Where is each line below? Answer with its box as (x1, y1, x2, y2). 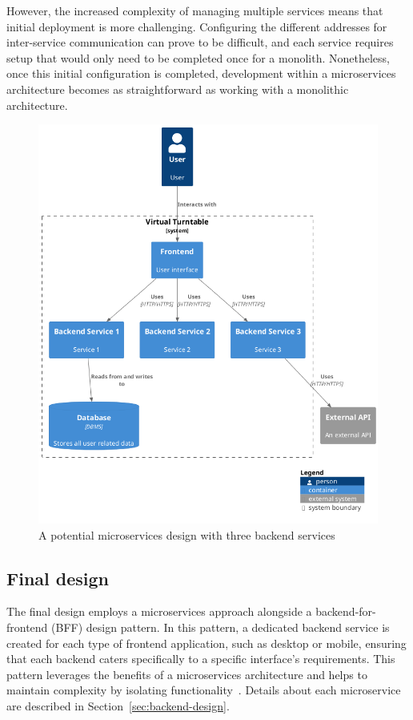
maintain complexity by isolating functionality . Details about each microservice (6, 682, 401, 698)
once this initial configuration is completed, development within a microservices (6, 65, 396, 82)
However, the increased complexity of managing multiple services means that (6, 2, 383, 18)
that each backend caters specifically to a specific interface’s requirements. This (6, 650, 395, 667)
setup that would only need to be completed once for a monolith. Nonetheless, (6, 49, 390, 66)
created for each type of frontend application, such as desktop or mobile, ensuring (6, 634, 407, 651)
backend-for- (315, 603, 376, 620)
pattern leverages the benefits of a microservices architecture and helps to (6, 665, 367, 682)
